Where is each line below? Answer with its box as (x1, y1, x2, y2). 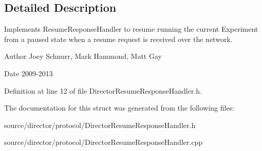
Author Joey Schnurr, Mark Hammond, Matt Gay (4, 51, 162, 61)
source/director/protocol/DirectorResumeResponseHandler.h (4, 119, 196, 130)
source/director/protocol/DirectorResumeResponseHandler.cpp (4, 137, 203, 147)
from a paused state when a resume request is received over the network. (4, 33, 233, 44)
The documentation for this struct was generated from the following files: (4, 102, 235, 113)
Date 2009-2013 (4, 68, 53, 78)
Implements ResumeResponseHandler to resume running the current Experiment (4, 24, 258, 34)
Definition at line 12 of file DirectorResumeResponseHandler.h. (4, 85, 202, 96)
